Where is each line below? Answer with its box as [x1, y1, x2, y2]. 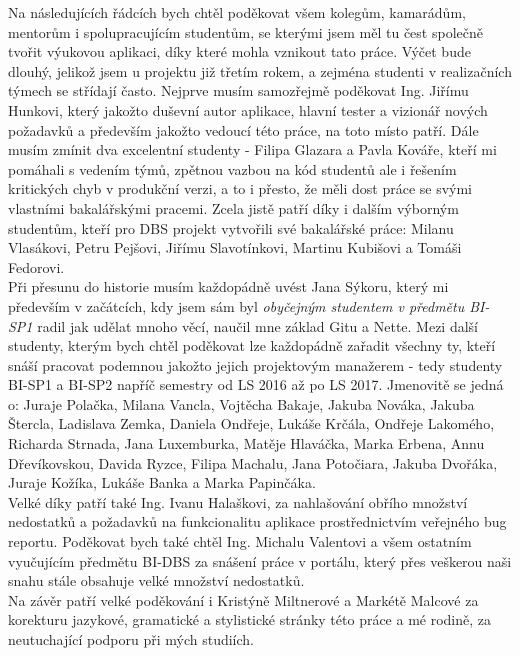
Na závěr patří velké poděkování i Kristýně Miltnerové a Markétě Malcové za [8, 589, 479, 610]
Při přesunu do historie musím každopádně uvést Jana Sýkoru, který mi [8, 276, 449, 297]
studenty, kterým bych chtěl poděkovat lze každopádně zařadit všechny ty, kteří [8, 335, 496, 356]
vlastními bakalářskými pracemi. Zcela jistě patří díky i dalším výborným [8, 197, 459, 218]
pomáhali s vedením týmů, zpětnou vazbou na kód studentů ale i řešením [8, 158, 457, 179]
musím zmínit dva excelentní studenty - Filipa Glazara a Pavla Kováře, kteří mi [8, 139, 497, 160]
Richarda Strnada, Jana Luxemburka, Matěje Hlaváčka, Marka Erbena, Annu [8, 433, 485, 454]
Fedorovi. [8, 256, 65, 277]
